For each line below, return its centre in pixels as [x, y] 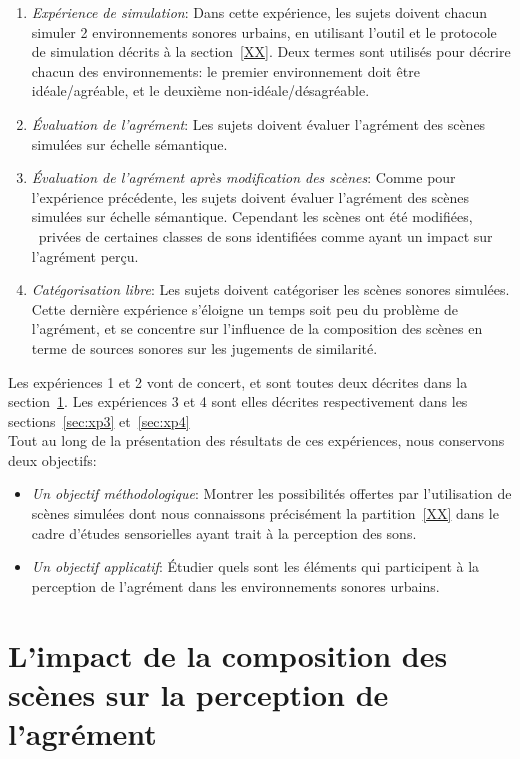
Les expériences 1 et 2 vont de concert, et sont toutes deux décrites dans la [238, 381]
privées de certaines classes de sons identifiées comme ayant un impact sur [265, 235]
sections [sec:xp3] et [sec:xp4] [99, 420]
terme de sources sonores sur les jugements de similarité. [204, 347]
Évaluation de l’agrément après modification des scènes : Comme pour [243, 177]
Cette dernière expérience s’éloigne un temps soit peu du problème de [244, 308]
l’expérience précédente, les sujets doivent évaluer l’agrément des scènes [250, 196]
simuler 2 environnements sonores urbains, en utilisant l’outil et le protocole [264, 31]
